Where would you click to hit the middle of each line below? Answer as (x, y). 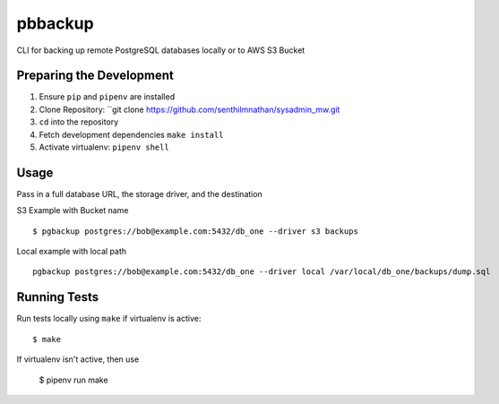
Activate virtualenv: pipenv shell (104, 147)
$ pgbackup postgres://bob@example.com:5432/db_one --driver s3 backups (195, 231)
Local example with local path (72, 252)
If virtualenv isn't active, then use (78, 359)
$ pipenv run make (73, 380)
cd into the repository (79, 122)
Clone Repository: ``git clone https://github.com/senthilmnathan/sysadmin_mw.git (189, 109)
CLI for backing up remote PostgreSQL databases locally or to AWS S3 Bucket (161, 50)
